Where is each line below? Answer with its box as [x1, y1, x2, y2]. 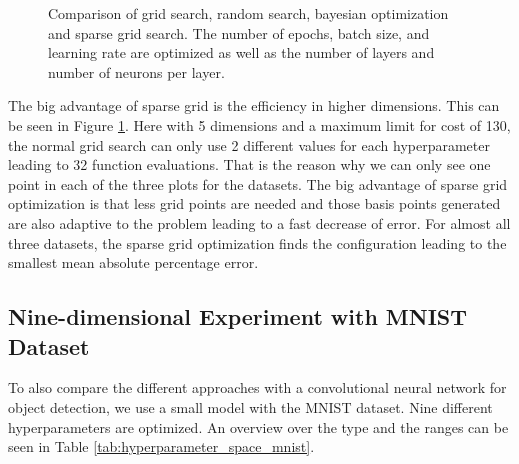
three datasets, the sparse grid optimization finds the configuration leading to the [8, 232, 507, 253]
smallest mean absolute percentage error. [8, 252, 259, 273]
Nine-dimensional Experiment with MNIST [8, 301, 468, 332]
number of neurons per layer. [48, 61, 225, 82]
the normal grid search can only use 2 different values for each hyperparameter [8, 134, 490, 155]
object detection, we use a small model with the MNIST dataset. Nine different [8, 396, 493, 417]
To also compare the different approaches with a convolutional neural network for [8, 377, 507, 398]
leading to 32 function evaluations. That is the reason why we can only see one [8, 154, 491, 175]
